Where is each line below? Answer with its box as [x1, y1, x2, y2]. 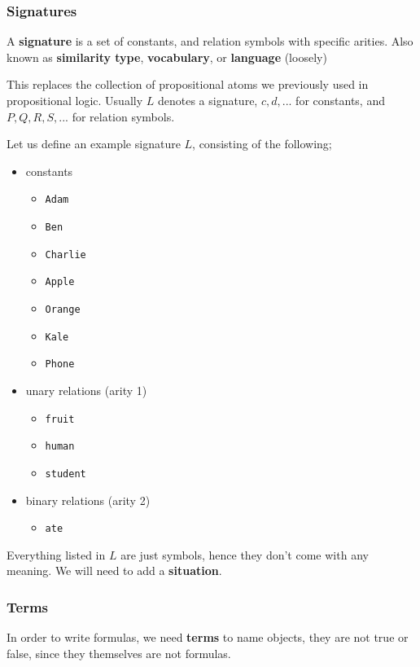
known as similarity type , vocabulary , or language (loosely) [7, 48, 327, 65]
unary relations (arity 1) [25, 381, 147, 398]
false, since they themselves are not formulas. [7, 644, 231, 661]
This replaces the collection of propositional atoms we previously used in [7, 76, 369, 93]
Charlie [45, 248, 86, 261]
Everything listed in [7, 546, 106, 563]
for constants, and [295, 92, 385, 108]
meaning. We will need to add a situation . [7, 562, 222, 579]
